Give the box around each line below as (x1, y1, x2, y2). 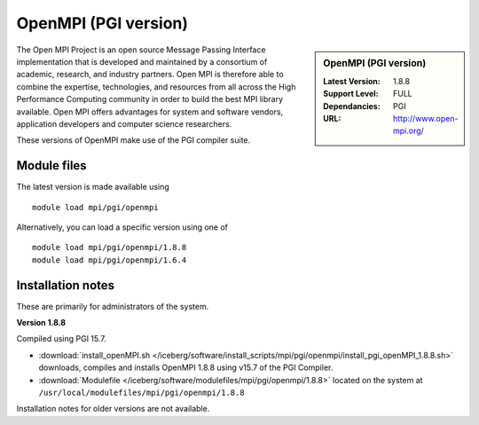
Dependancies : (323, 100, 381, 111)
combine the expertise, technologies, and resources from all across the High (16, 81, 296, 92)
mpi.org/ (393, 125, 425, 137)
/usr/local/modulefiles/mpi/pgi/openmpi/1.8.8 (38, 388, 245, 397)
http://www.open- (393, 113, 459, 123)
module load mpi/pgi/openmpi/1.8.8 (32, 242, 187, 253)
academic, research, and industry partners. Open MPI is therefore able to (16, 69, 284, 80)
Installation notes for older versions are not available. (16, 404, 210, 414)
